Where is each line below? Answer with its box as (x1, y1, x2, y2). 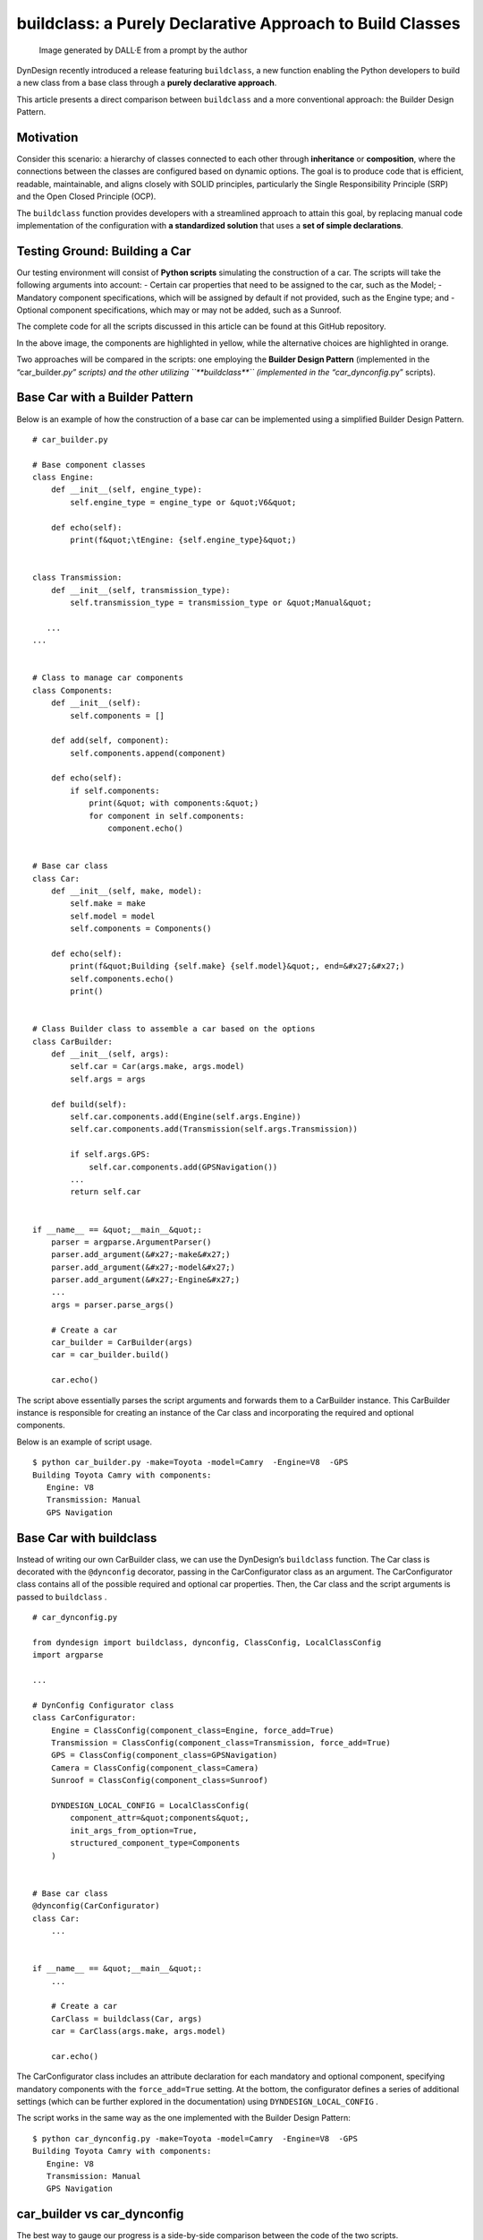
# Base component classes (32, 460, 147, 470)
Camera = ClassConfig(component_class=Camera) (50, 1762, 259, 1773)
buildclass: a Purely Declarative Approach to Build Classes (16, 13, 461, 33)
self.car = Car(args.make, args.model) (70, 1062, 245, 1072)
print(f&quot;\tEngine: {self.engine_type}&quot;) (70, 535, 297, 546)
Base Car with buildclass (16, 1530, 157, 1546)
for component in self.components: (89, 811, 245, 821)
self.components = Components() (70, 924, 212, 934)
